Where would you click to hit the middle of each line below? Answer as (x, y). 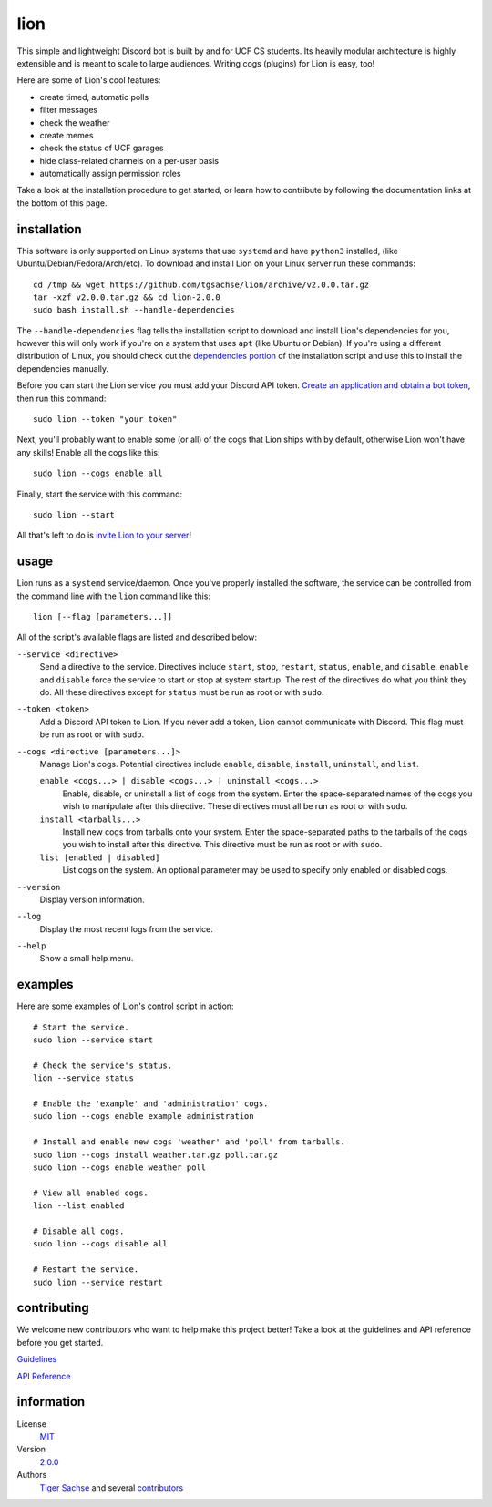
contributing (53, 1308)
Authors (32, 1475)
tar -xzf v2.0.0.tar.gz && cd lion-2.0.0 (127, 297)
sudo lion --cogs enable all (98, 473)
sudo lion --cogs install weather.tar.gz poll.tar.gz (155, 1154)
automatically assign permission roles (110, 174)
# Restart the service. (86, 1270)
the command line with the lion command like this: (114, 596)
